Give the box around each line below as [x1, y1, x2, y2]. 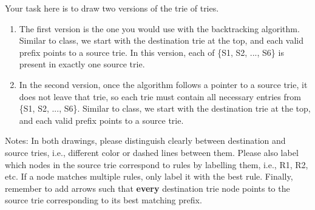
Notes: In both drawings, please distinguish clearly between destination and [5, 134, 286, 147]
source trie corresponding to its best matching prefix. [5, 194, 202, 206]
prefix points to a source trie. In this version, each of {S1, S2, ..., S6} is [19, 46, 284, 58]
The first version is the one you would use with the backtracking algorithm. [19, 22, 300, 35]
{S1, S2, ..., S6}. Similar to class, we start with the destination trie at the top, [19, 102, 311, 115]
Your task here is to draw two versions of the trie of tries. [5, 2, 219, 14]
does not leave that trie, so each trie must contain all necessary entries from [19, 90, 301, 103]
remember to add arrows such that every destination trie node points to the [5, 181, 290, 194]
